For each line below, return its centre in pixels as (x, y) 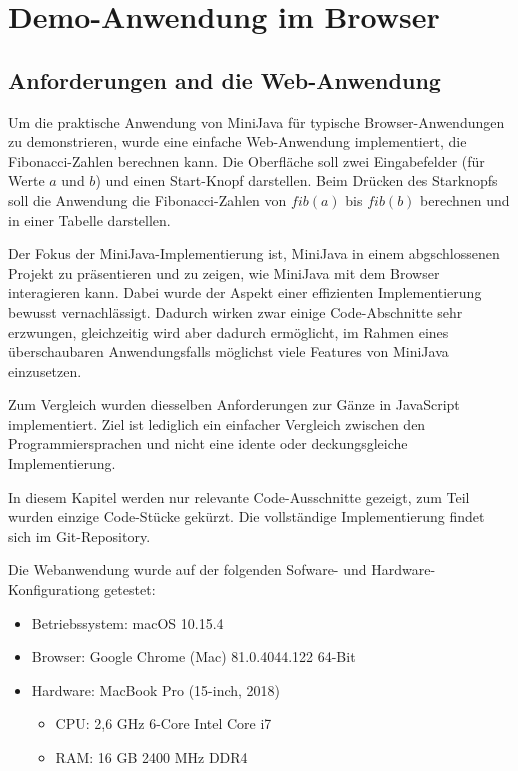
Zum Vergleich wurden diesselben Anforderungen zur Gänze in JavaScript (234, 404)
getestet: (130, 589)
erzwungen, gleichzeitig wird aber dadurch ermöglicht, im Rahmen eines (228, 331)
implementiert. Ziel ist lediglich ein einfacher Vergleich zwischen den (217, 423)
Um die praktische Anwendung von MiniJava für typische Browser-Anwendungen (256, 121)
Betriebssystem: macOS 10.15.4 (127, 622)
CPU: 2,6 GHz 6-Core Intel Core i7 (163, 723)
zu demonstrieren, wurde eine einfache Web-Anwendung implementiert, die (237, 141)
